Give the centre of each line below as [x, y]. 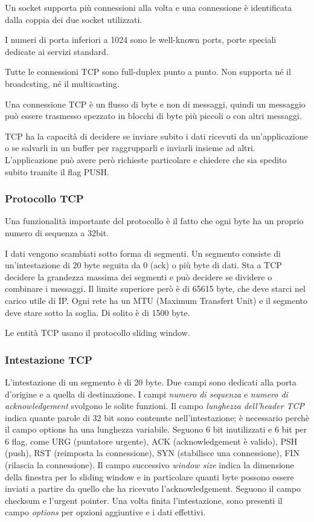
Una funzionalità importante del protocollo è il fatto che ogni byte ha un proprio [154, 221]
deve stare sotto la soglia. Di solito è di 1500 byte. [98, 312]
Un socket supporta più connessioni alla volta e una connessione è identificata [149, 7]
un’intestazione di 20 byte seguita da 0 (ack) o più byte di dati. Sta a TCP [143, 265]
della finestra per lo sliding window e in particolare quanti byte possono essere [149, 476]
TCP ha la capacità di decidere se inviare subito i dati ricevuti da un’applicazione [156, 136]
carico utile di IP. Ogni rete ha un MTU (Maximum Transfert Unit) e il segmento [156, 300]
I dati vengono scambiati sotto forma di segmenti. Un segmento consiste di [143, 253]
